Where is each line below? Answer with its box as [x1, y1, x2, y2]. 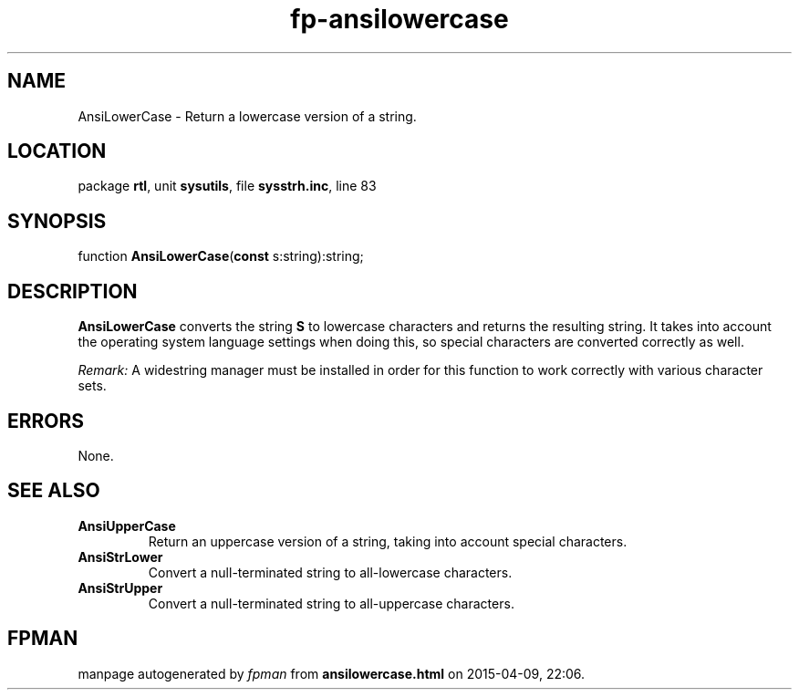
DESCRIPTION [7, 279, 138, 303]
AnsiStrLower [78, 548, 163, 565]
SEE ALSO [7, 479, 100, 503]
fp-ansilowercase [290, 4, 509, 35]
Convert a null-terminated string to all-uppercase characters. [148, 595, 514, 611]
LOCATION [7, 140, 107, 163]
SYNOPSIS [7, 209, 107, 233]
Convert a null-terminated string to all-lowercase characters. [148, 564, 513, 580]
